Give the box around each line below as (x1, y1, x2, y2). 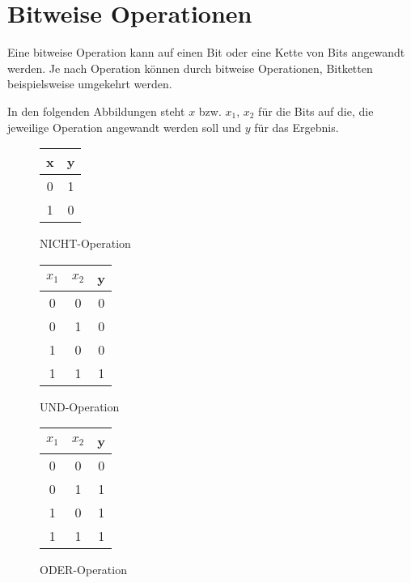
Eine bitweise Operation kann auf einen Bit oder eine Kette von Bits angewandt (7, 44, 405, 61)
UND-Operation (40, 398, 120, 415)
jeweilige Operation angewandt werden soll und (7, 118, 242, 135)
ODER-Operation (40, 561, 127, 578)
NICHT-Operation (40, 235, 131, 252)
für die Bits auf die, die (258, 102, 374, 119)
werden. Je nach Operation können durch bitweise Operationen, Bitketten (7, 59, 373, 76)
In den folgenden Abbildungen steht (7, 102, 185, 119)
